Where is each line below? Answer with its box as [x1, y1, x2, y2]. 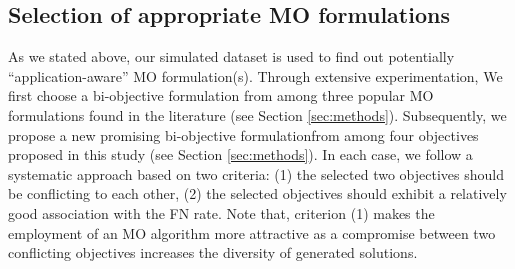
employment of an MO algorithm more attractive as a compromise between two [8, 222, 496, 243]
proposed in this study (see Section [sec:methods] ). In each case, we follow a [8, 144, 473, 165]
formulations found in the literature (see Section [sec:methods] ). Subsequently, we [8, 104, 507, 125]
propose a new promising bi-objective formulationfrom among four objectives [8, 124, 479, 145]
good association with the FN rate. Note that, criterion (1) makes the [8, 202, 435, 223]
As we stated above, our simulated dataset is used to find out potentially [8, 46, 455, 67]
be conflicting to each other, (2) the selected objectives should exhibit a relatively [8, 183, 507, 204]
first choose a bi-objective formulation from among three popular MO [8, 85, 434, 106]
